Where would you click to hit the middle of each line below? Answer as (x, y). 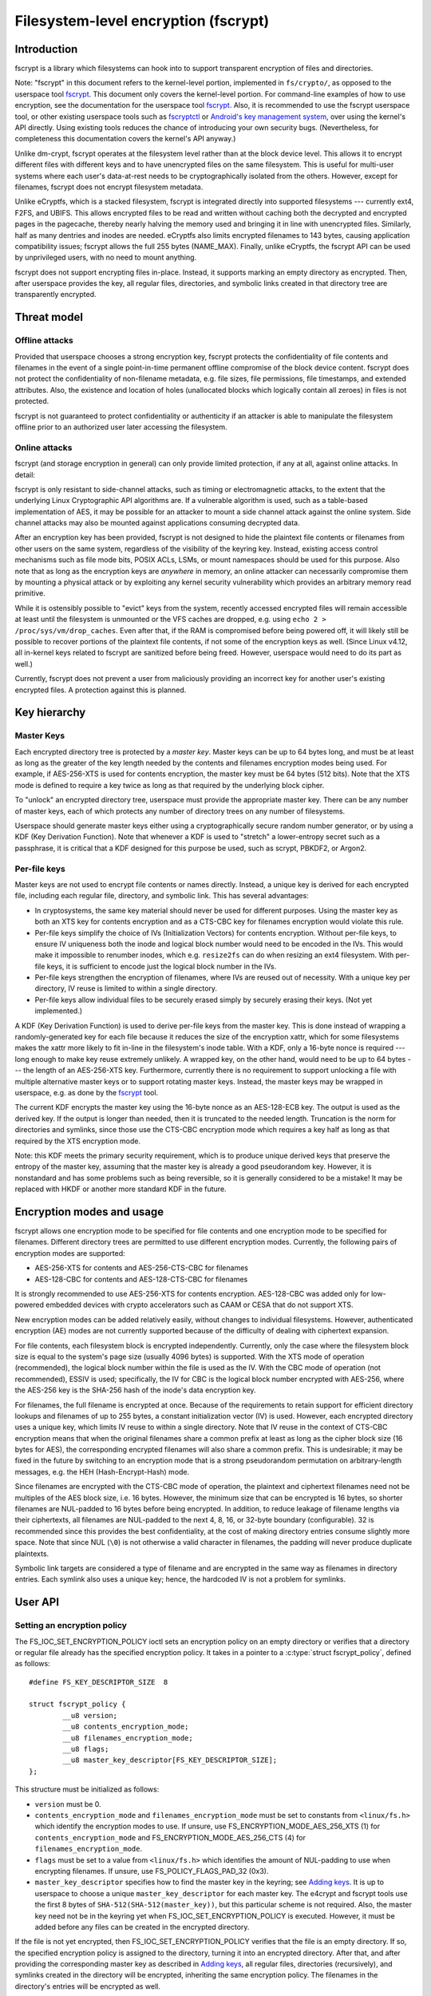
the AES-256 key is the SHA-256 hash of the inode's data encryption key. (135, 1390)
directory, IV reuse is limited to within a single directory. (126, 988)
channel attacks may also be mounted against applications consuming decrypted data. (157, 523)
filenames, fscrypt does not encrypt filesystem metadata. (109, 187)
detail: (25, 474)
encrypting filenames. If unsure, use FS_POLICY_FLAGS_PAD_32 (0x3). (152, 1871)
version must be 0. (68, 1804)
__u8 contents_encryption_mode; (126, 1727)
